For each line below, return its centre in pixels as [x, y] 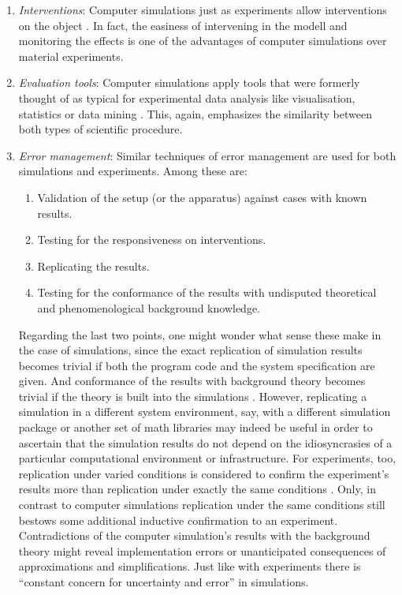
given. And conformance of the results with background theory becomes [192, 381]
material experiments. [71, 56]
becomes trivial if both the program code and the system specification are [197, 365]
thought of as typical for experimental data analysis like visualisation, [187, 97]
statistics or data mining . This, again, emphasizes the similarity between [195, 113]
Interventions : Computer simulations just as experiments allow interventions [203, 9]
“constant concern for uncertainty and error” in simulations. [164, 582]
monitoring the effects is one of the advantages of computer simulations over [203, 41]
